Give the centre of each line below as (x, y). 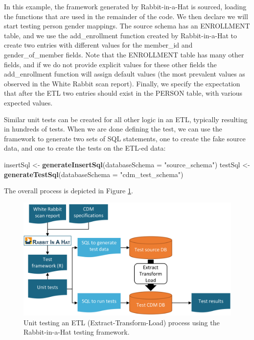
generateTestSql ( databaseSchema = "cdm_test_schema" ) (94, 174)
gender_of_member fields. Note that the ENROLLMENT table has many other (124, 54)
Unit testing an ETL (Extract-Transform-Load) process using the (122, 322)
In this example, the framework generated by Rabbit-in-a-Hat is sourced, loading (125, 6)
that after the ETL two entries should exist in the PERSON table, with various (123, 93)
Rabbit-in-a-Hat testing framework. (77, 332)
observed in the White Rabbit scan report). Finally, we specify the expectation (122, 83)
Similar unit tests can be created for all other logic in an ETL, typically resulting (126, 119)
